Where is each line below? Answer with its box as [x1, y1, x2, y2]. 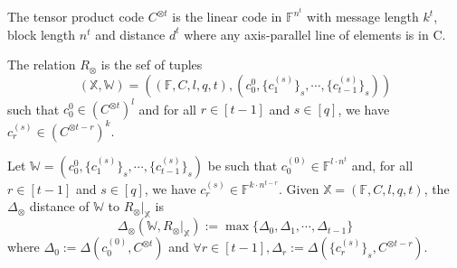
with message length [307, 7, 419, 26]
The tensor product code [7, 7, 145, 26]
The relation [7, 55, 76, 74]
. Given [279, 179, 319, 198]
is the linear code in [172, 7, 282, 26]
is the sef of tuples [100, 55, 203, 74]
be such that [207, 155, 278, 174]
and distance [95, 24, 166, 43]
